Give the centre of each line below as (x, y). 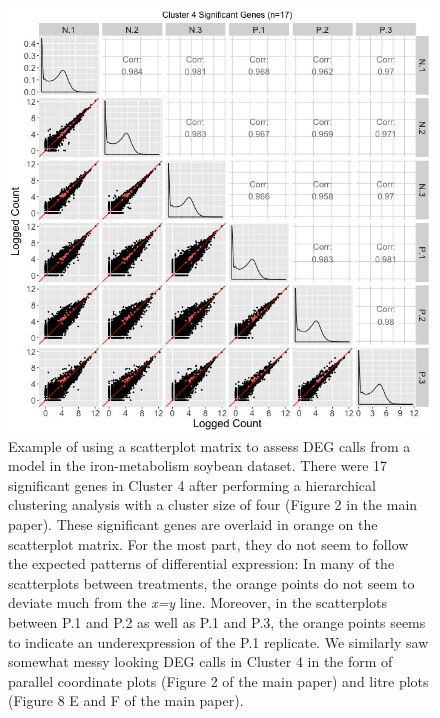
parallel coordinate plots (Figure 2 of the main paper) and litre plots (218, 680)
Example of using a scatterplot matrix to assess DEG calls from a (209, 445)
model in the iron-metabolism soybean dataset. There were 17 (198, 465)
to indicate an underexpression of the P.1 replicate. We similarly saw (218, 641)
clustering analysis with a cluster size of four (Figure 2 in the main (213, 504)
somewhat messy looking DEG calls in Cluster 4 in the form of (200, 661)
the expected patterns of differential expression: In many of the (201, 563)
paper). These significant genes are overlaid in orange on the (193, 523)
